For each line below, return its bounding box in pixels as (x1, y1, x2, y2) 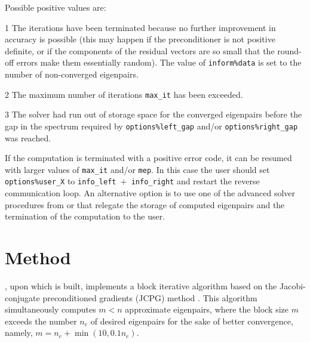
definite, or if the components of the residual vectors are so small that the (5, 44, 275, 57)
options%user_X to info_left (5, 175, 116, 187)
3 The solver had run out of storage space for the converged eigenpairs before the (5, 108, 302, 120)
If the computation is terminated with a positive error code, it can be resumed (5, 152, 292, 164)
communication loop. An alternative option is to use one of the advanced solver (5, 187, 296, 199)
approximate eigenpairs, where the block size (125, 303, 289, 316)
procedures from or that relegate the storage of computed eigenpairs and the (5, 198, 285, 211)
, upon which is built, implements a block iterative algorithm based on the (5, 279, 277, 292)
